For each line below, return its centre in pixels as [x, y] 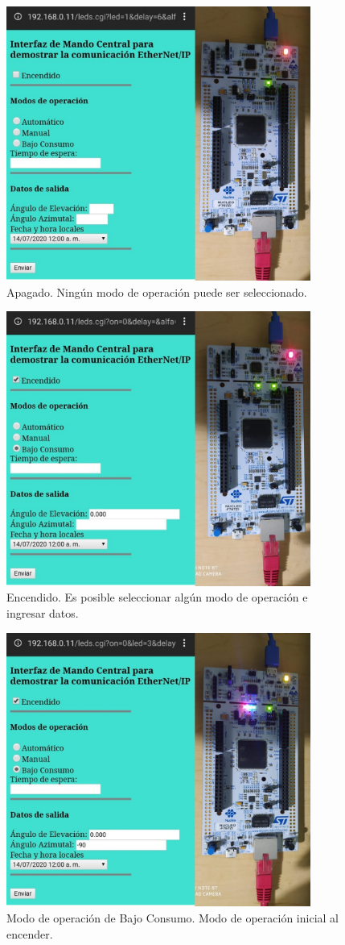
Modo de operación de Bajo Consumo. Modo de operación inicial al [172, 918]
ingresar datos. [43, 612]
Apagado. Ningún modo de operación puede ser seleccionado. [157, 291]
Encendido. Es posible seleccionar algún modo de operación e [157, 597]
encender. [30, 933]
